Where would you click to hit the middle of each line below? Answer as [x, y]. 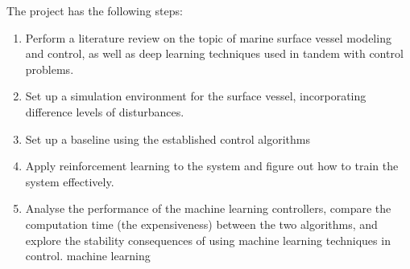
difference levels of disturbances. [105, 111]
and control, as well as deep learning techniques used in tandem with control [214, 53]
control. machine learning [88, 256]
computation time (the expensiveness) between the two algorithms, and [201, 224]
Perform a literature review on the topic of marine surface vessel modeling [208, 37]
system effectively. [70, 181]
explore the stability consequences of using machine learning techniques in [208, 240]
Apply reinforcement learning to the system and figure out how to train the [212, 166]
